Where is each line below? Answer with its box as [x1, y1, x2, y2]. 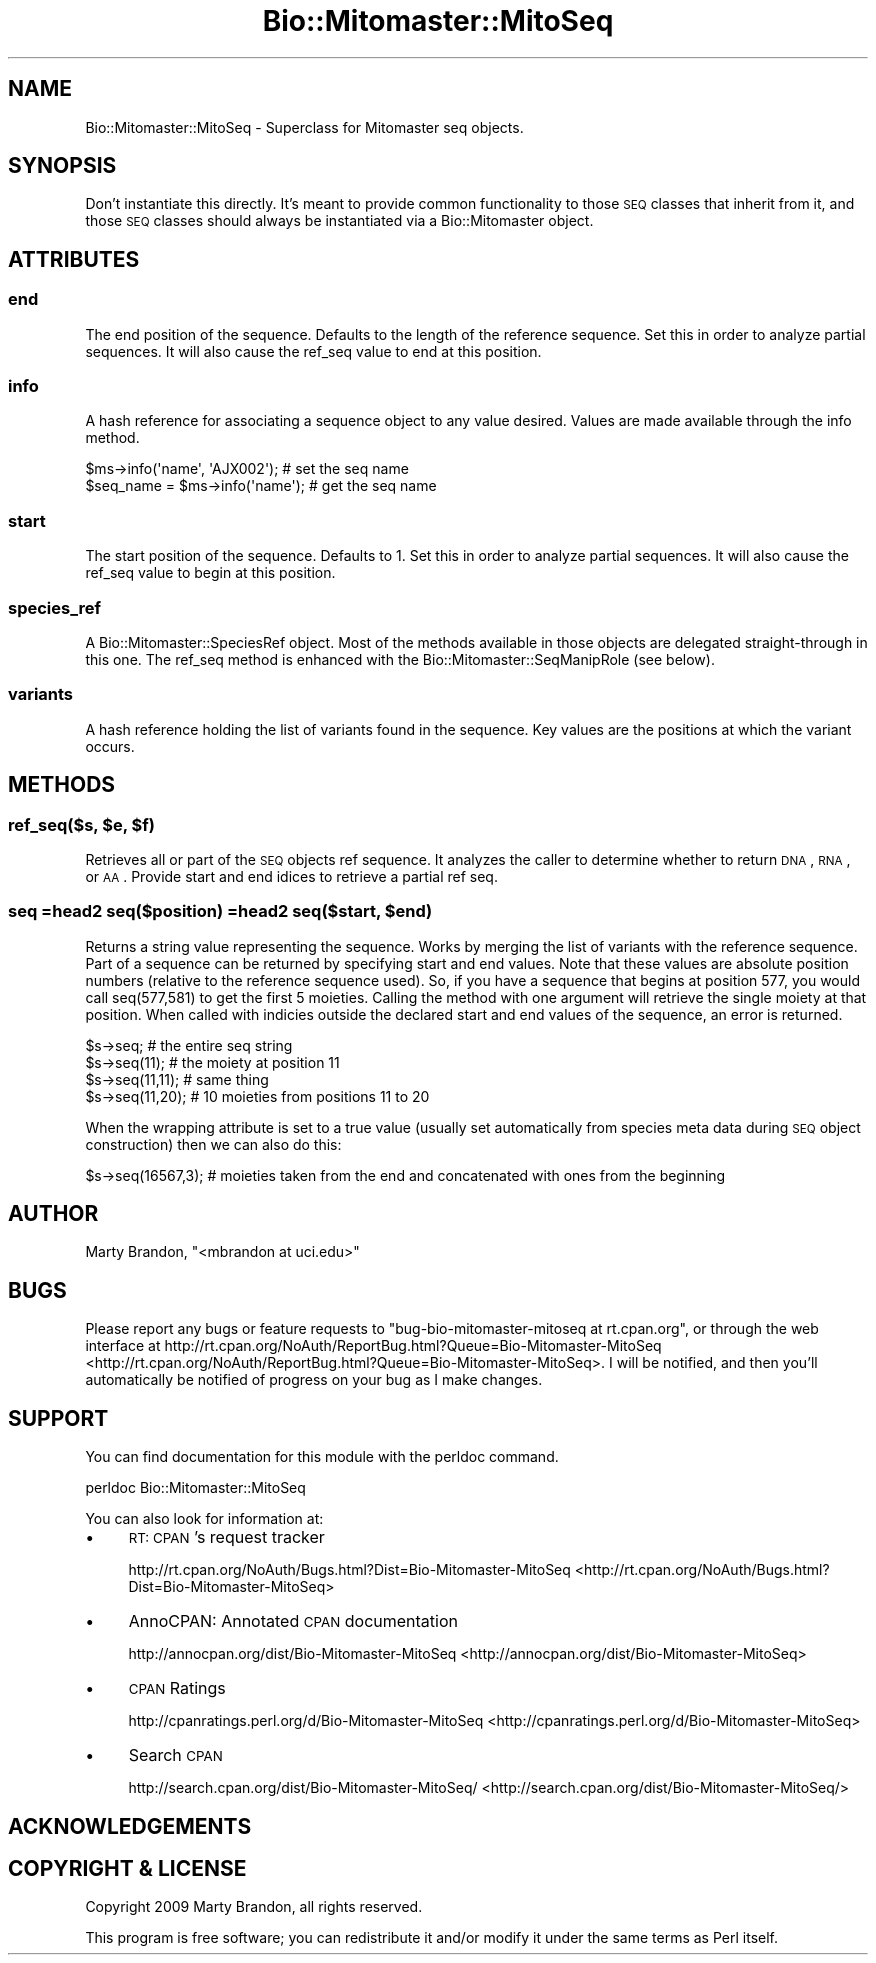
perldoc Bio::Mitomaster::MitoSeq [85, 1479, 306, 1497]
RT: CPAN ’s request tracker [128, 1527, 325, 1548]
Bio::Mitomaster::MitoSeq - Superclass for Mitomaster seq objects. [85, 118, 524, 136]
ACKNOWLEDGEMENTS [8, 1813, 252, 1839]
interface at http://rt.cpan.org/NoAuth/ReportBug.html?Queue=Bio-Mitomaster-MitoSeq [85, 1337, 662, 1355]
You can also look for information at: [85, 1510, 324, 1528]
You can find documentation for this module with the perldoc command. [85, 1448, 559, 1466]
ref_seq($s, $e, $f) [8, 814, 155, 835]
